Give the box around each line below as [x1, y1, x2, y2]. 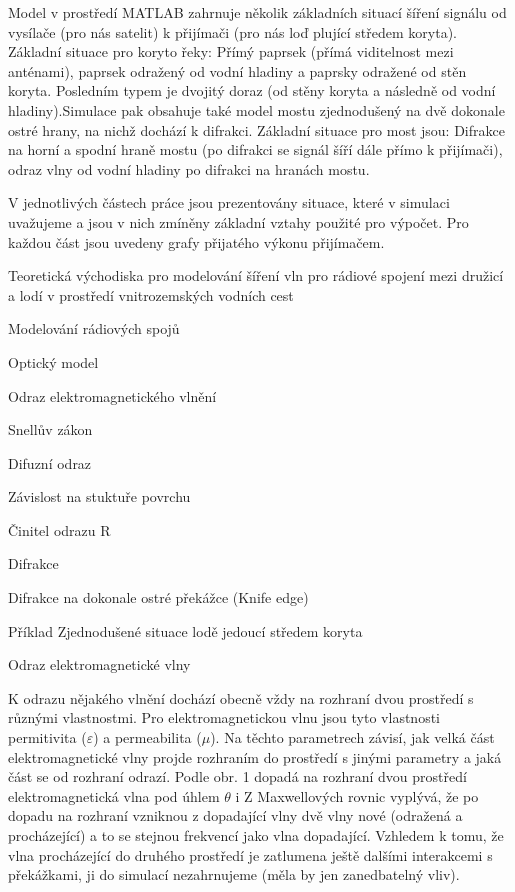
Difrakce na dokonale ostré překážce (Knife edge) [8, 587, 309, 608]
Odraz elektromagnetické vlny [8, 654, 191, 675]
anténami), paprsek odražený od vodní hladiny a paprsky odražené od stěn [8, 60, 467, 81]
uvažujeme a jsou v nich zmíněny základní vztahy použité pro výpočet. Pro [8, 211, 469, 232]
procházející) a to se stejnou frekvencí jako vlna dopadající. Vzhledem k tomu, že [8, 825, 504, 845]
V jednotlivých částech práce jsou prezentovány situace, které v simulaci [8, 192, 450, 213]
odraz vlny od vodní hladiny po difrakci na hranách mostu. [8, 158, 370, 179]
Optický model [8, 351, 99, 372]
